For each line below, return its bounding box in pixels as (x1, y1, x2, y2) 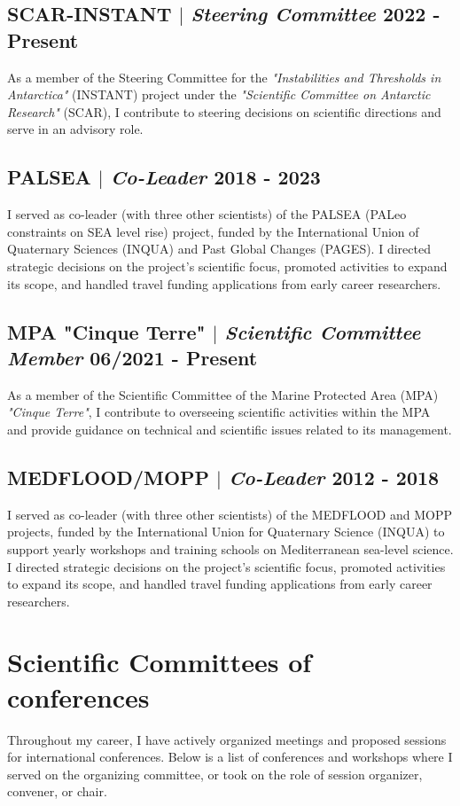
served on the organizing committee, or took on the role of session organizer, (7, 764, 423, 783)
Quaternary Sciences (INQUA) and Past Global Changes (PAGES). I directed (7, 239, 431, 258)
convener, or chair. (7, 782, 107, 801)
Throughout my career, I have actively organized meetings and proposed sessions (7, 730, 447, 748)
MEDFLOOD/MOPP (7, 463, 210, 490)
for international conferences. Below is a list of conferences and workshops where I (7, 747, 453, 766)
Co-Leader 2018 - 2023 (110, 163, 321, 191)
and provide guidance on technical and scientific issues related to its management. (7, 419, 452, 438)
